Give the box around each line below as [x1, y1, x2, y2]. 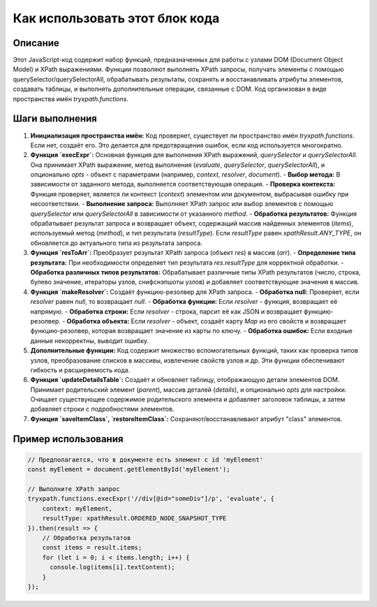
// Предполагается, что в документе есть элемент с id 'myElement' [27, 455, 264, 464]
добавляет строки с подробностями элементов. [30, 405, 175, 414]
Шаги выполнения [13, 112, 97, 125]
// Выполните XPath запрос [27, 485, 120, 493]
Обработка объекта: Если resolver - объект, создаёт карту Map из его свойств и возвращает [66, 316, 347, 325]
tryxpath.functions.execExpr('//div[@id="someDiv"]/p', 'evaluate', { [27, 495, 275, 503]
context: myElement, [42, 504, 113, 513]
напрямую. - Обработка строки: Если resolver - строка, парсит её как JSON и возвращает [30, 307, 303, 316]
